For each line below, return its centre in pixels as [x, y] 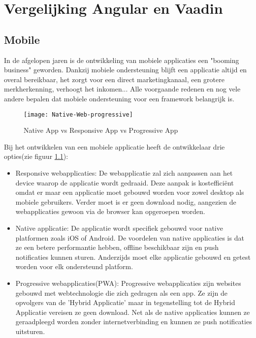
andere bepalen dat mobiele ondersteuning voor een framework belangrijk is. [119, 98]
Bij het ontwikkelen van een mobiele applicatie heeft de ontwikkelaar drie [114, 146]
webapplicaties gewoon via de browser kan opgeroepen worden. [110, 211]
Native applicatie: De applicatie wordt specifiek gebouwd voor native [119, 228]
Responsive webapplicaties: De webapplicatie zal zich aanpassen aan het [124, 172]
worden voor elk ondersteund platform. [74, 266]
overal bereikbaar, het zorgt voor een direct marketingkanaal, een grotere [114, 79]
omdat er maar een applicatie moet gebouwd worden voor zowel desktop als [130, 192]
